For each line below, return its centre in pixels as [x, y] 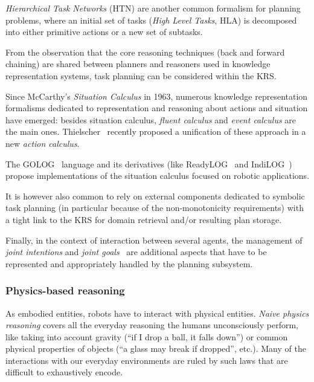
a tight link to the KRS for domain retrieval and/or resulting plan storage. [144, 219]
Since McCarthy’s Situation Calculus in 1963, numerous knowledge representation [157, 96]
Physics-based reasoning [65, 290]
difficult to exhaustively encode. [64, 372]
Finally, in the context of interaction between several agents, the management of [154, 240]
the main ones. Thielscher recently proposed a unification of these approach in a [156, 131]
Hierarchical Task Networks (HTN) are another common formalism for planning [153, 8]
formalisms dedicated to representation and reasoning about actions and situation [157, 108]
